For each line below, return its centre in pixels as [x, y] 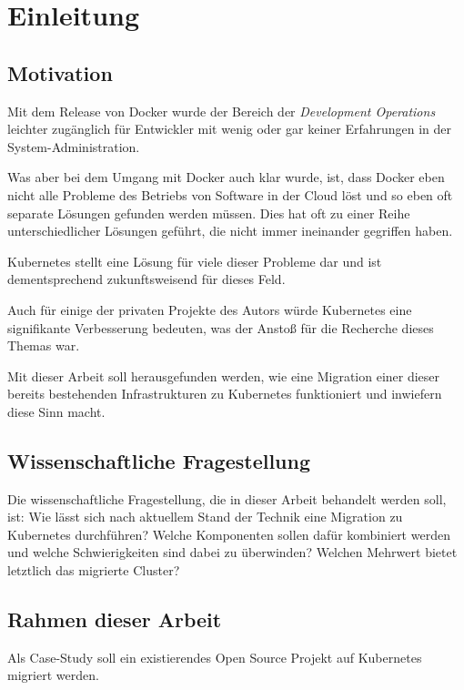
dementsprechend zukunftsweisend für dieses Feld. [146, 279]
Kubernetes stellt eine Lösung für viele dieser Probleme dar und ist [195, 261]
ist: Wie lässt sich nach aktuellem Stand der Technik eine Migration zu [205, 517]
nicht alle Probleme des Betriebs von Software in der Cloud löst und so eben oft [230, 194]
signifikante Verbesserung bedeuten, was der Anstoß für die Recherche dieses [221, 327]
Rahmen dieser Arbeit [115, 619]
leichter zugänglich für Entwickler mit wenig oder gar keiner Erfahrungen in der [230, 129]
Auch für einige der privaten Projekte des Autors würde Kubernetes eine [210, 309]
